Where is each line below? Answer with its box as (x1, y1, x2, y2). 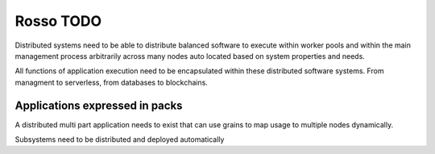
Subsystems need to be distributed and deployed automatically (14, 135, 225, 144)
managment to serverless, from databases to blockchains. (14, 77, 209, 87)
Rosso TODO (14, 12, 102, 30)
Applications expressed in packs (14, 98, 183, 112)
